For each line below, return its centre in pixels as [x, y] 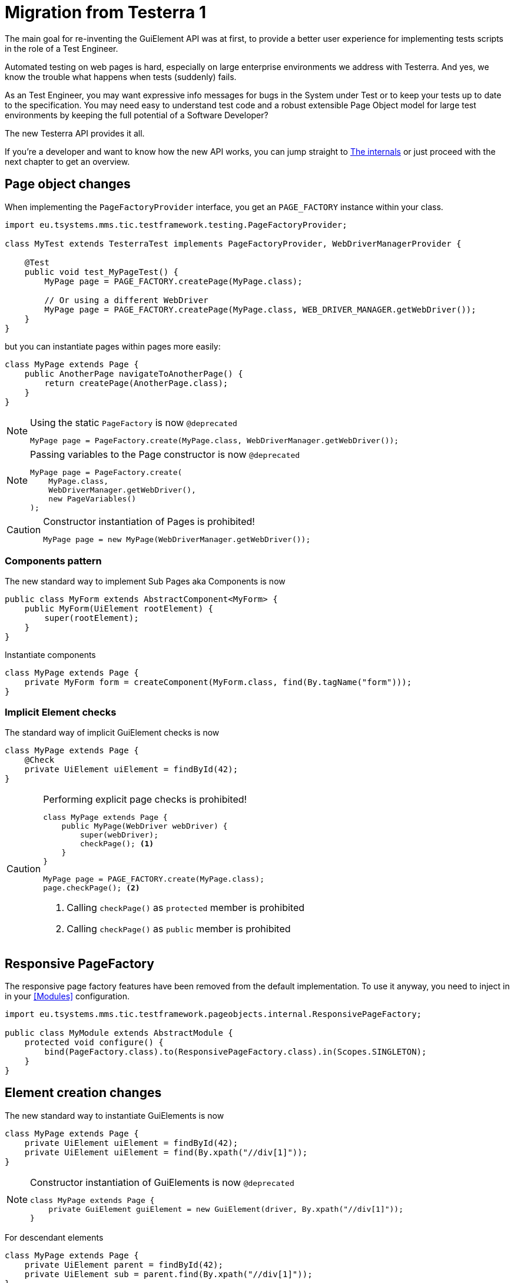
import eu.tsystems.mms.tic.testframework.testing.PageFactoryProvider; [176, 225]
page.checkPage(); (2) [92, 888]
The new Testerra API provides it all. [75, 133]
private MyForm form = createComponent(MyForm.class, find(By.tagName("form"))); [218, 682]
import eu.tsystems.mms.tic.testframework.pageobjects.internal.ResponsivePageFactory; [213, 1014]
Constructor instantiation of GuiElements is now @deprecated [162, 1182]
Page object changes [68, 184]
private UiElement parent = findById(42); [124, 1264]
